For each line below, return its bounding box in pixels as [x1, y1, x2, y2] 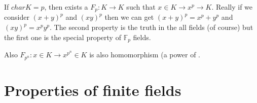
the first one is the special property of [4, 31, 121, 42]
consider [4, 12, 29, 22]
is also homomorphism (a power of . [89, 49, 201, 60]
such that [126, 2, 156, 12]
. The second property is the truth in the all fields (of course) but [50, 22, 253, 32]
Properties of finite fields [4, 79, 181, 100]
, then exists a [44, 2, 88, 12]
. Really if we [211, 2, 253, 12]
